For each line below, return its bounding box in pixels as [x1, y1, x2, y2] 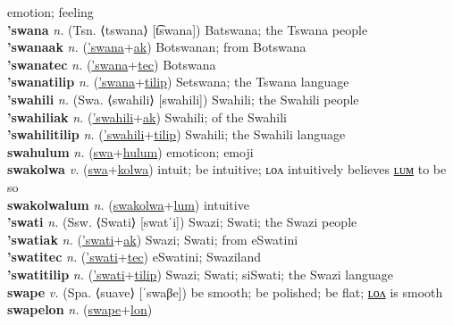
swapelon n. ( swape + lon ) [7, 300, 153, 319]
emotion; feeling [7, 3, 94, 21]
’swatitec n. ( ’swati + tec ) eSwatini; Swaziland [7, 247, 262, 266]
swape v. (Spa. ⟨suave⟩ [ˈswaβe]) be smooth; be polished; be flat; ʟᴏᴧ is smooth [7, 282, 443, 301]
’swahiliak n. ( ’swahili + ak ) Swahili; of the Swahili [7, 107, 288, 126]
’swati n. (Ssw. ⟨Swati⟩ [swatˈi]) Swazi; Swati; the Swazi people [7, 212, 357, 231]
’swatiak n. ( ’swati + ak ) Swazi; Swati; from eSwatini [7, 229, 298, 248]
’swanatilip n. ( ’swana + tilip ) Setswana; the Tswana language [7, 72, 349, 91]
